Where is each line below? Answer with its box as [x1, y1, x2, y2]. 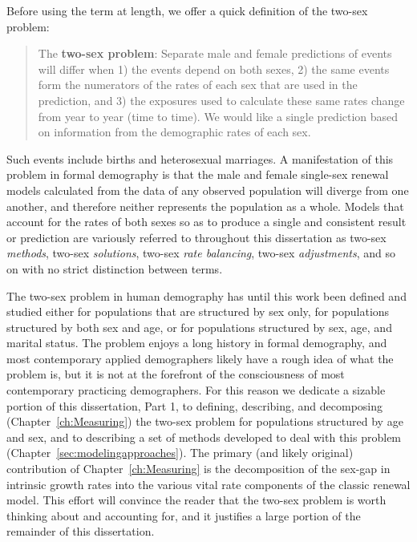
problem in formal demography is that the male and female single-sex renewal [6, 166, 389, 183]
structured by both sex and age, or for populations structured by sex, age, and [6, 318, 392, 335]
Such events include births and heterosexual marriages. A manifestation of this [6, 150, 394, 167]
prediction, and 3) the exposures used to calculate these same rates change [38, 91, 405, 108]
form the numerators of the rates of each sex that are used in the [38, 76, 358, 93]
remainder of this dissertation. [6, 523, 155, 540]
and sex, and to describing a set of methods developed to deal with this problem [6, 428, 402, 445]
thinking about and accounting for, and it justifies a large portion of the [6, 507, 361, 524]
